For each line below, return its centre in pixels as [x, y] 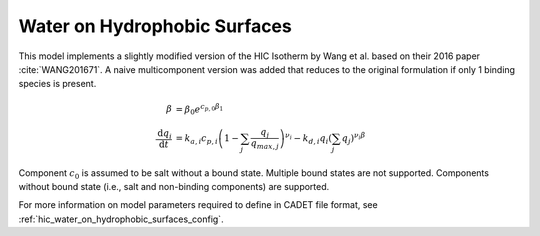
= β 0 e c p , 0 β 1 [199, 109]
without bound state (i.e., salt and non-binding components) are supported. [174, 187]
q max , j [265, 145]
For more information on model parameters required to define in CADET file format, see [198, 205]
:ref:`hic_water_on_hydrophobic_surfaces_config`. [121, 219]
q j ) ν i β [353, 138]
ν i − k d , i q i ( [308, 138]
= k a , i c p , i [197, 139]
